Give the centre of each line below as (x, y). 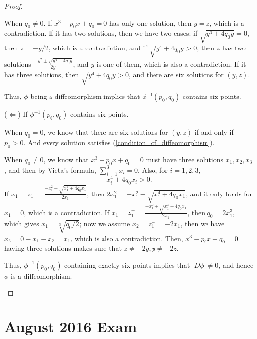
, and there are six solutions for (176, 74)
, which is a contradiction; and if (98, 48)
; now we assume (105, 223)
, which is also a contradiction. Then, (127, 238)
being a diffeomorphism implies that (85, 96)
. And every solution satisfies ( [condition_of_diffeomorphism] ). (119, 142)
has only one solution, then (150, 23)
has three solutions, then (42, 74)
